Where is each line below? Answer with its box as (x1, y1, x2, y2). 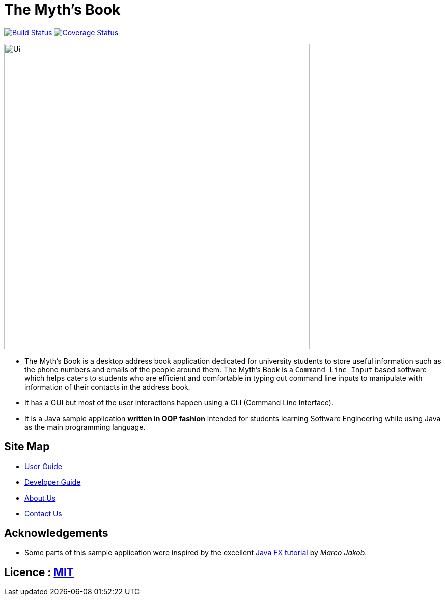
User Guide (24, 461, 63, 471)
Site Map (4, 440, 50, 453)
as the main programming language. (24, 422, 146, 431)
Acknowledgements (4, 527, 108, 540)
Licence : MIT (4, 565, 74, 579)
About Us (24, 493, 56, 502)
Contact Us (24, 509, 62, 518)
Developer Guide (24, 477, 81, 486)
